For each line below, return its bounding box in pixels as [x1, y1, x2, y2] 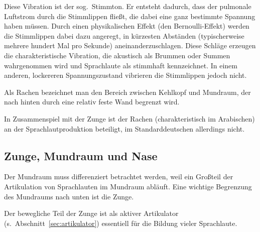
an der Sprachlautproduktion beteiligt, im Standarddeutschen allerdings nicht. [4, 123, 245, 134]
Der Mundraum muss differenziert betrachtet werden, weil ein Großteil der [4, 171, 233, 182]
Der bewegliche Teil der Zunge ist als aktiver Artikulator [4, 208, 179, 218]
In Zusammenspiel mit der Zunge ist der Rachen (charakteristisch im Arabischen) [4, 113, 255, 124]
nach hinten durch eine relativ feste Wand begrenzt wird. [4, 96, 180, 107]
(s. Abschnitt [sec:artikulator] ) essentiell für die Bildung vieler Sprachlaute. [4, 217, 237, 228]
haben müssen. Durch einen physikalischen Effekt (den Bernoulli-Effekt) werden [4, 21, 249, 31]
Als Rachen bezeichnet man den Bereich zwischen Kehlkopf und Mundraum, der [4, 86, 251, 97]
